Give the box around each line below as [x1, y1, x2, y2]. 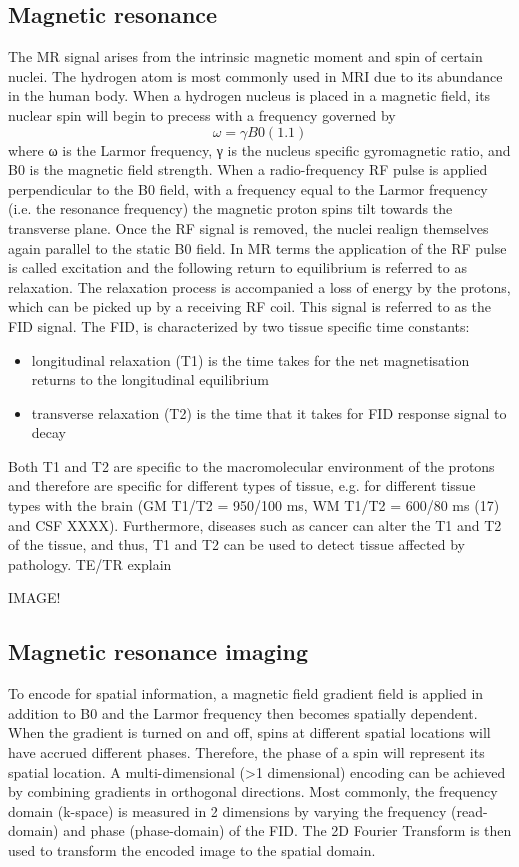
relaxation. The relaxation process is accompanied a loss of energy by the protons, [8, 276, 511, 297]
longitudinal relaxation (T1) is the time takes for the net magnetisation [31, 349, 470, 370]
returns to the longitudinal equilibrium [31, 369, 269, 390]
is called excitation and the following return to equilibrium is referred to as [8, 257, 467, 278]
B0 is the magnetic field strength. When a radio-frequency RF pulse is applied [8, 159, 488, 180]
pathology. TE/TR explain [8, 553, 172, 574]
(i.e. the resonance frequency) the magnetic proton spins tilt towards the [8, 198, 453, 219]
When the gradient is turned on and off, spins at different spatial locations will [8, 722, 491, 743]
